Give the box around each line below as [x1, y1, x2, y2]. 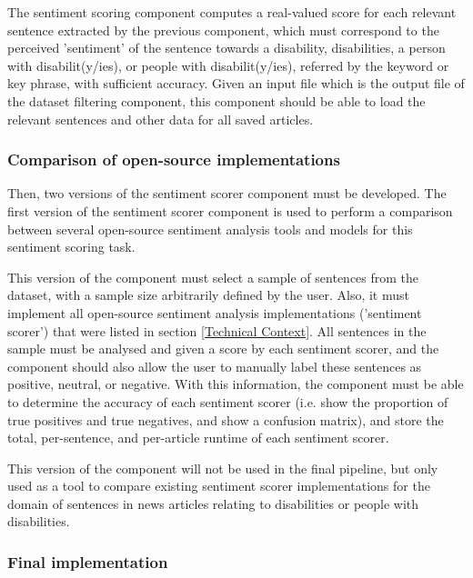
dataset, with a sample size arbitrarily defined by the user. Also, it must [7, 285, 409, 304]
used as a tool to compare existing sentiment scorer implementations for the [7, 476, 430, 495]
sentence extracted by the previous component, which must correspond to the [7, 20, 439, 39]
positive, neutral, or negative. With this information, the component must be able [7, 374, 464, 394]
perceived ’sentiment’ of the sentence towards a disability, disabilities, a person [7, 38, 446, 57]
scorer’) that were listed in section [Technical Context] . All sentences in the [7, 321, 427, 340]
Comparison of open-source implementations [7, 148, 340, 171]
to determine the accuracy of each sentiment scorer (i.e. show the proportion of [7, 392, 448, 411]
